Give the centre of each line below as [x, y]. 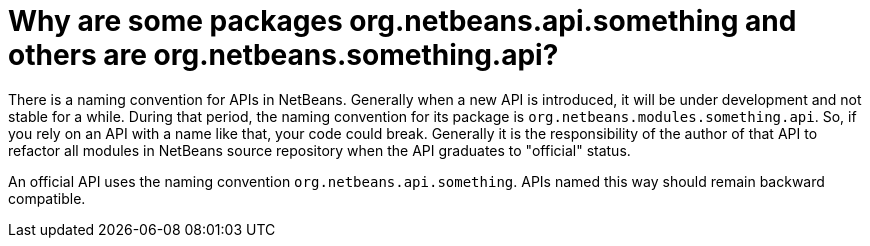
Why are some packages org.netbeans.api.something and [402, 21]
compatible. [47, 198]
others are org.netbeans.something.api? [283, 55]
